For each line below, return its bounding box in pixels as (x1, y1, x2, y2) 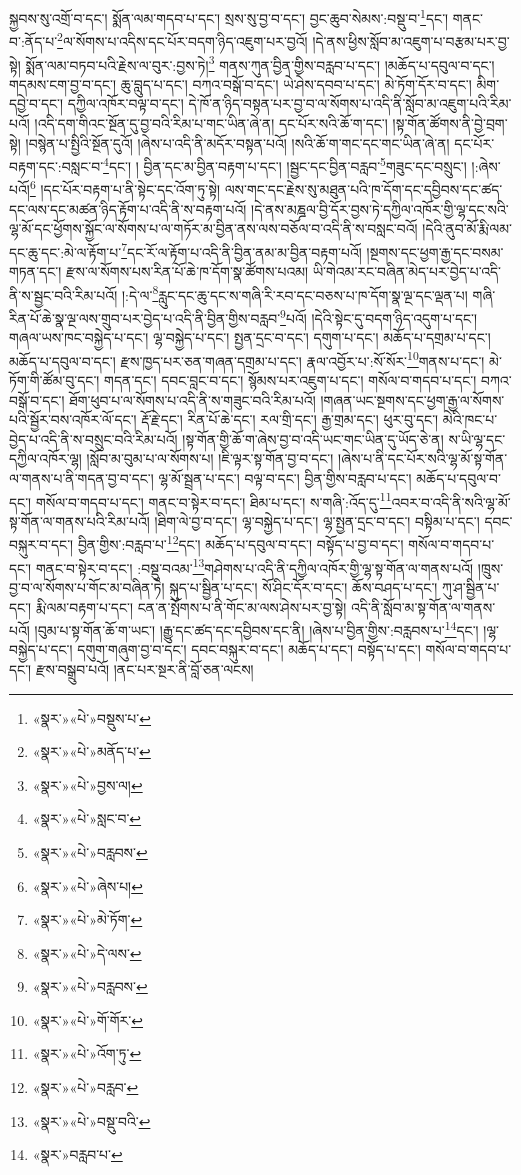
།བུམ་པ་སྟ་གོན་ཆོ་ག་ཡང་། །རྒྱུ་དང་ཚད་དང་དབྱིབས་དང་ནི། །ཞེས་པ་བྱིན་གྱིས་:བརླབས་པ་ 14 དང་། (34, 617, 479, 640)
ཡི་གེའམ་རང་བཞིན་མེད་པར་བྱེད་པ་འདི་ (312, 261, 502, 282)
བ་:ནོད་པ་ (9, 30, 58, 51)
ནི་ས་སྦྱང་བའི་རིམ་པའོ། (9, 284, 118, 305)
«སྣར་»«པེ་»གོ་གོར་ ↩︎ (32, 1009, 144, 1030)
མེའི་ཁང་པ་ (442, 409, 498, 430)
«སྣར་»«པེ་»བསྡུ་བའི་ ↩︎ (32, 1110, 151, 1131)
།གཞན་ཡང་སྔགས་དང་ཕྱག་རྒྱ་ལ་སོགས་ (320, 389, 505, 410)
